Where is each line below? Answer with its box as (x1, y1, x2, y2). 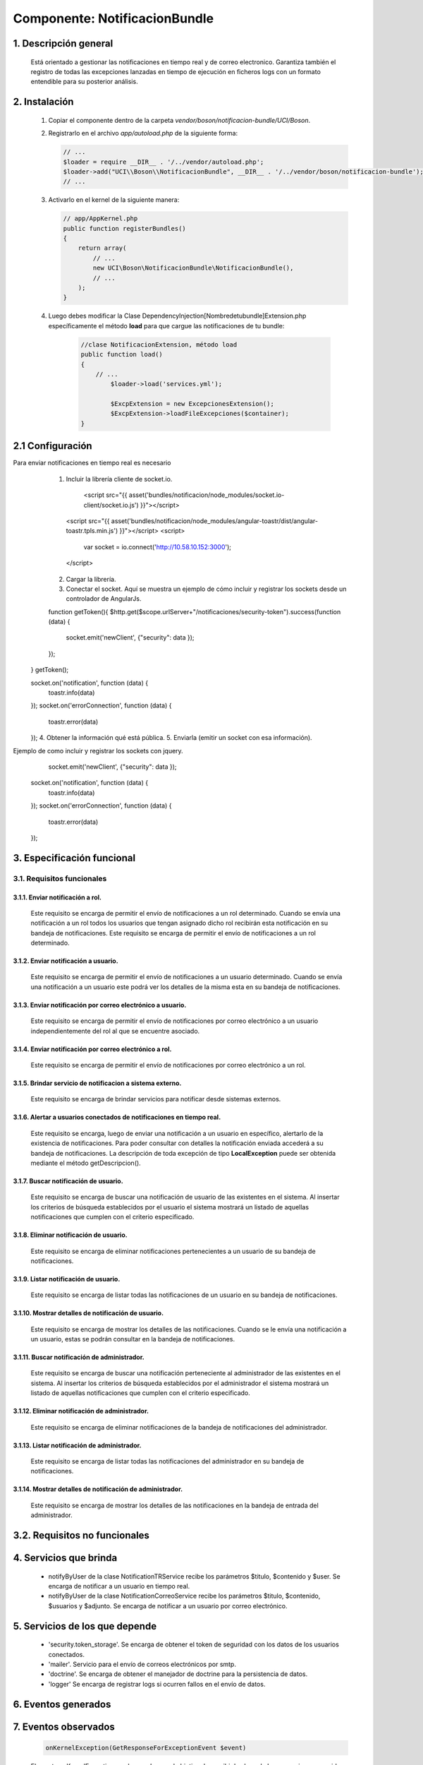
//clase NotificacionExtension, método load (80, 340, 238, 349)
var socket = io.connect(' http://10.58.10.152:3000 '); (83, 542, 232, 551)
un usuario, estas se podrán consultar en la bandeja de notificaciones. (30, 1335, 235, 1344)
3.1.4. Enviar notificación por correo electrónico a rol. (13, 1045, 172, 1053)
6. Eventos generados (13, 1698, 111, 1710)
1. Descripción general (13, 37, 114, 49)
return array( (78, 244, 127, 252)
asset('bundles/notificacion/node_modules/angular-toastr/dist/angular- (111, 516, 319, 525)
